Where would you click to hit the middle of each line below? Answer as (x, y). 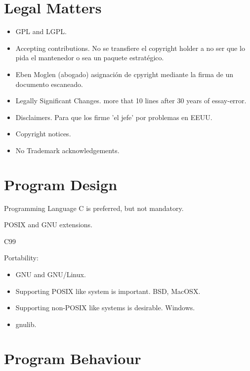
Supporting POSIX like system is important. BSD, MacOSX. (108, 291)
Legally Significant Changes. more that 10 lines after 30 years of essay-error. (131, 101)
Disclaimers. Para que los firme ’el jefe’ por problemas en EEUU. (114, 117)
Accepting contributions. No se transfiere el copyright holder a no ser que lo (130, 48)
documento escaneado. (49, 84)
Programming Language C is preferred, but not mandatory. (94, 208)
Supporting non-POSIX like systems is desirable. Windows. (105, 308)
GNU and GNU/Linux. (51, 274)
